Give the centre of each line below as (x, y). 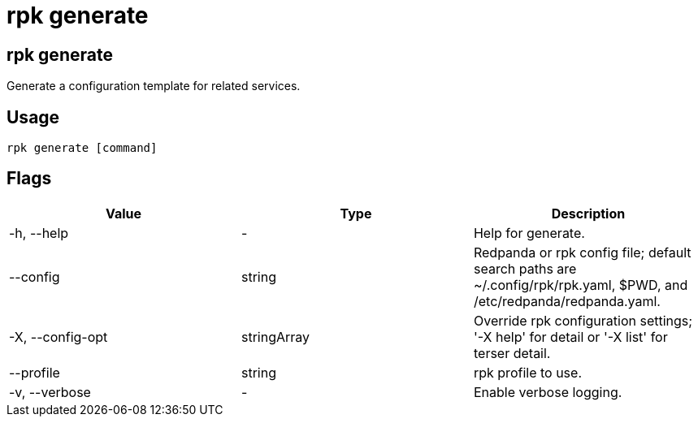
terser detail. (512, 353)
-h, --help (39, 233)
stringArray (275, 337)
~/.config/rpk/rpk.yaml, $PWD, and (581, 285)
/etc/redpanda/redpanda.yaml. (567, 301)
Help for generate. (529, 233)
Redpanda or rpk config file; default (582, 252)
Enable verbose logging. (548, 392)
